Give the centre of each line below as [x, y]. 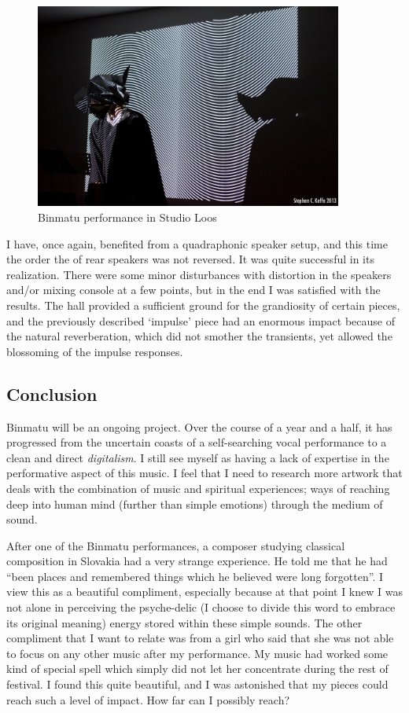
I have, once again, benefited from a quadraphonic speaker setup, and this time [197, 243]
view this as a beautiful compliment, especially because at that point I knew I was [204, 592]
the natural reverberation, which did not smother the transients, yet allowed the [199, 336]
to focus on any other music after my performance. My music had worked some [197, 653]
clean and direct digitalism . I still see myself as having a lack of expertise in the [198, 457]
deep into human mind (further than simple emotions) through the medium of [195, 504]
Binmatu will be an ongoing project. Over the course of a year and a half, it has [199, 426]
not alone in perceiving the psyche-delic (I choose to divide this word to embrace [201, 607]
